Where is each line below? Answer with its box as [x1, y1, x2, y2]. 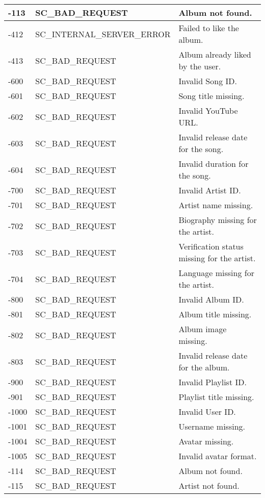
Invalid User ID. [178, 406, 236, 417]
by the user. [178, 60, 221, 72]
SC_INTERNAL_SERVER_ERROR [35, 28, 171, 40]
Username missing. [178, 420, 245, 432]
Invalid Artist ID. [178, 184, 241, 196]
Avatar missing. [178, 435, 234, 447]
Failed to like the [178, 22, 239, 34]
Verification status [178, 240, 244, 252]
